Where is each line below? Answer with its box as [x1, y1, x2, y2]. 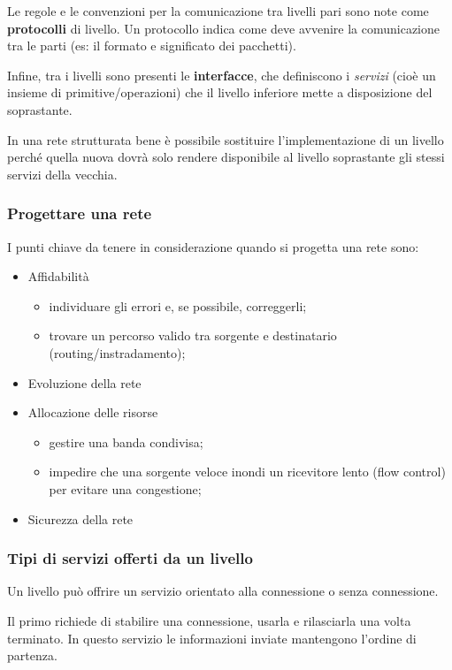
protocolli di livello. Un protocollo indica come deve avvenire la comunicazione [7, 19, 441, 37]
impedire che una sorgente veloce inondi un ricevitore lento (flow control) [49, 462, 446, 481]
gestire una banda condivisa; [49, 432, 203, 451]
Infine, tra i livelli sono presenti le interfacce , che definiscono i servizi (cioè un [7, 65, 436, 84]
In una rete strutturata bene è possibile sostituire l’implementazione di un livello [7, 130, 444, 148]
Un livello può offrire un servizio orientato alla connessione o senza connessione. [7, 582, 439, 600]
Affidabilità [27, 267, 89, 286]
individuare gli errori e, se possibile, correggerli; [49, 296, 307, 315]
